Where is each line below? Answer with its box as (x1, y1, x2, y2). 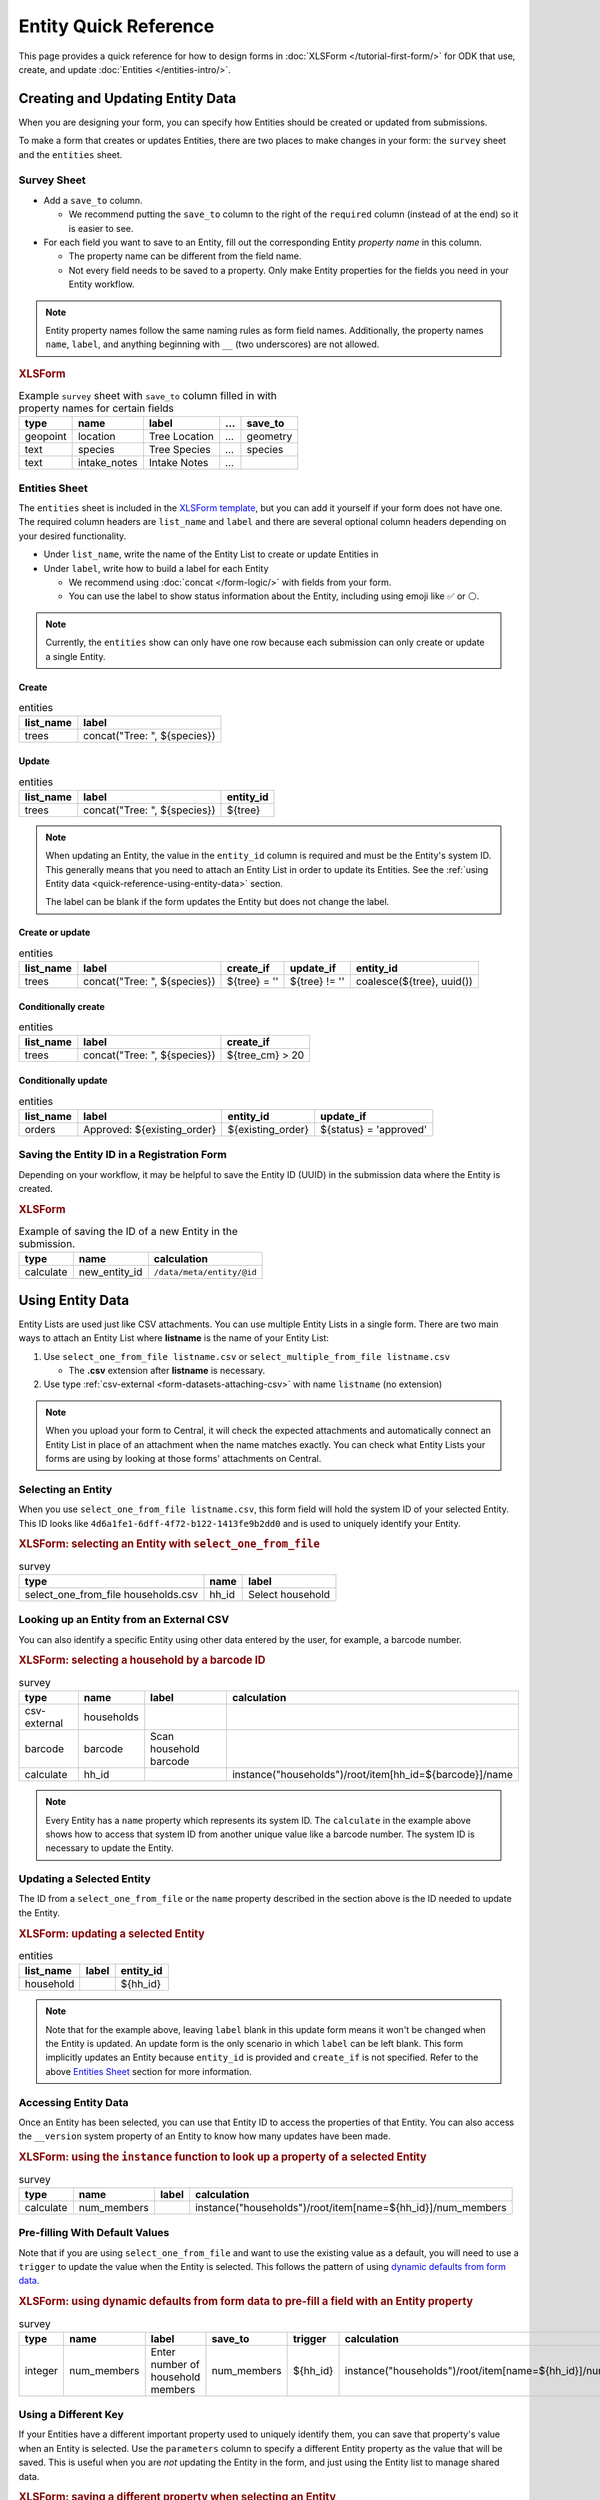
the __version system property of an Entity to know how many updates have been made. (18, 2130, 391, 2142)
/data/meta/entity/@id (153, 1266, 257, 1277)
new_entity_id (78, 1265, 143, 1279)
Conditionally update (18, 1075, 108, 1087)
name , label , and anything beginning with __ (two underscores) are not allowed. (45, 338, 380, 350)
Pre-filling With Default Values (18, 2226, 170, 2240)
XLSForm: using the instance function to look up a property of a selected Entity (18, 2150, 427, 2164)
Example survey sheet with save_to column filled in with (18, 389, 277, 403)
